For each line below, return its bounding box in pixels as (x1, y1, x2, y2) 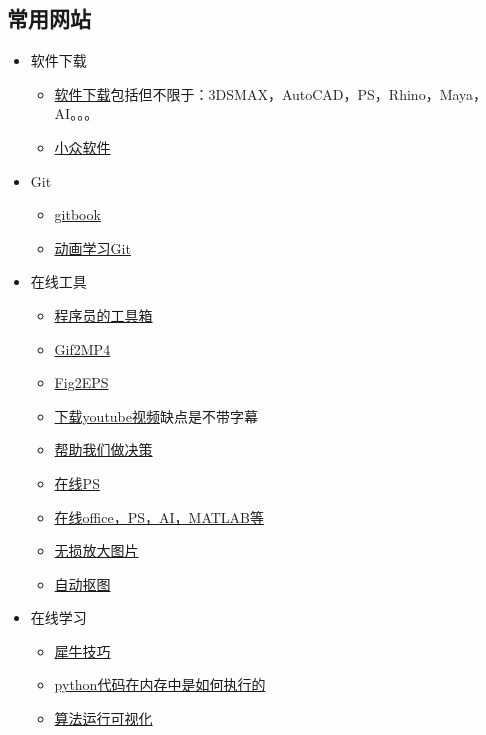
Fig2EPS (54, 372, 109, 393)
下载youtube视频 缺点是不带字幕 (54, 405, 258, 426)
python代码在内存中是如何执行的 (54, 674, 266, 695)
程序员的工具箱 (54, 304, 153, 325)
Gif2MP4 (54, 338, 111, 359)
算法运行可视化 (54, 708, 153, 729)
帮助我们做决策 (54, 439, 153, 460)
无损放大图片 (54, 540, 139, 561)
